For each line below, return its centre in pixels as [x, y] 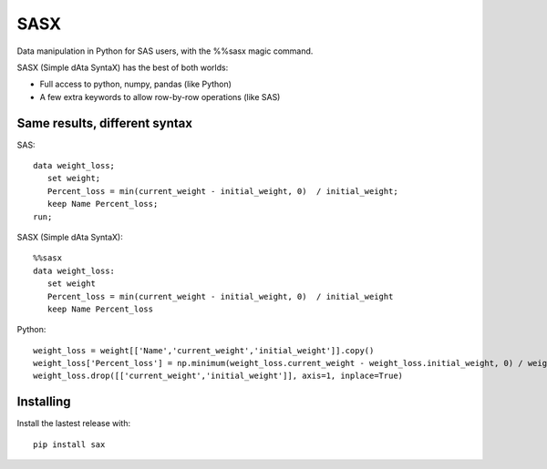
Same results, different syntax [105, 123]
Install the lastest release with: [74, 423]
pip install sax [69, 444]
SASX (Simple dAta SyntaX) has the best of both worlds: [123, 67]
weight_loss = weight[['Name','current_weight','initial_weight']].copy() [204, 350]
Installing [44, 402]
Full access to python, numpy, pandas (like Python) [136, 84]
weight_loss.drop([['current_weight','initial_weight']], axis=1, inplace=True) [218, 376]
